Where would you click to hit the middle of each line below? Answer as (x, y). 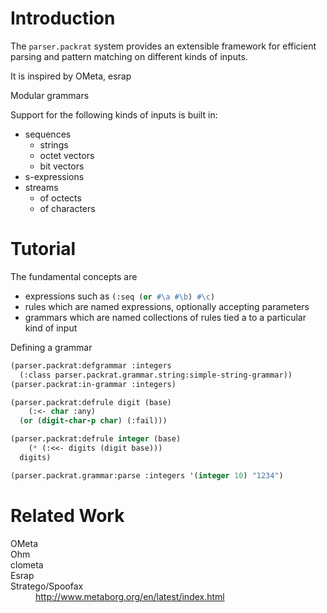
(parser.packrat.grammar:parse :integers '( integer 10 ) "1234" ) (147, 475)
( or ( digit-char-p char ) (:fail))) (93, 421)
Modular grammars (50, 95)
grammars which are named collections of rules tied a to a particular (165, 317)
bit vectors (62, 166)
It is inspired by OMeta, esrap (71, 76)
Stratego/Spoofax (47, 586)
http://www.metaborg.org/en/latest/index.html (130, 596)
